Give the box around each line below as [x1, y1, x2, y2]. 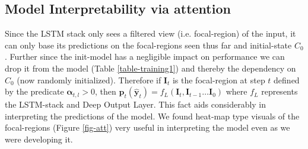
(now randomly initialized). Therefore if [17, 73, 161, 86]
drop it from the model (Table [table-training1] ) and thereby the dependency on [5, 61, 296, 74]
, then [94, 85, 116, 98]
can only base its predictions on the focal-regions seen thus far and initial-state [5, 38, 292, 51]
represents [261, 85, 298, 98]
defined [274, 73, 300, 86]
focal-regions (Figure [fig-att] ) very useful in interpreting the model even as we [5, 121, 290, 134]
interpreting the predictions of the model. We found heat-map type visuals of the [5, 109, 300, 122]
